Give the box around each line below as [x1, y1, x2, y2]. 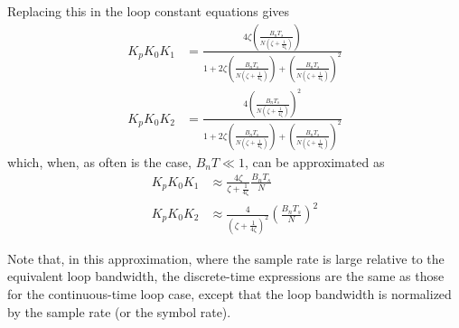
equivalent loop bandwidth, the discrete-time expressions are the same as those [7, 267, 445, 286]
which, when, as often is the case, [7, 152, 192, 171]
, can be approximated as [244, 152, 385, 171]
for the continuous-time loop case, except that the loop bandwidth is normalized [7, 285, 452, 304]
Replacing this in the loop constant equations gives [7, 2, 290, 20]
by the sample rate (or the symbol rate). [7, 302, 231, 321]
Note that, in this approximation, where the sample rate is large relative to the [7, 248, 445, 267]
